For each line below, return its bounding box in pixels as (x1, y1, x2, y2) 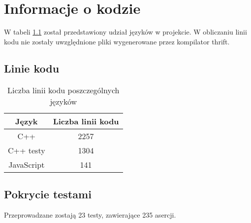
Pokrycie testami (4, 186, 92, 201)
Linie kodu (4, 60, 60, 75)
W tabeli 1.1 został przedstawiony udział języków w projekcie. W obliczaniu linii (4, 27, 247, 37)
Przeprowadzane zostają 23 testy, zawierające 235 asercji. (4, 209, 176, 220)
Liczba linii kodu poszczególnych (7, 84, 120, 96)
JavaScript (8, 158, 45, 170)
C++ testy (8, 144, 45, 156)
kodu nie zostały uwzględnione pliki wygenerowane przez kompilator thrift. (4, 36, 230, 46)
